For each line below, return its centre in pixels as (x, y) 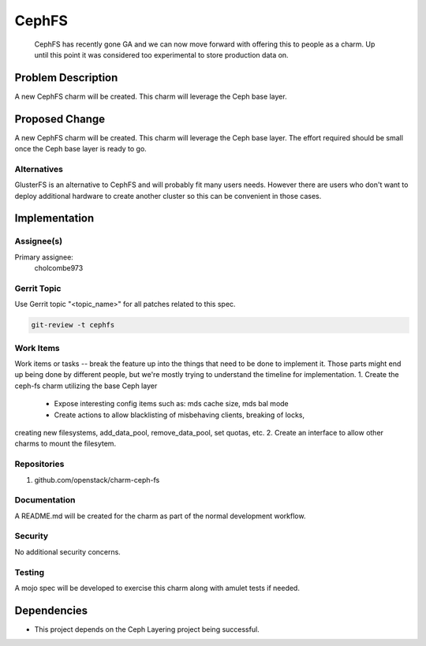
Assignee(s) (39, 241)
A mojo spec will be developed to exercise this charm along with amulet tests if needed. (157, 588)
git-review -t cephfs (73, 325)
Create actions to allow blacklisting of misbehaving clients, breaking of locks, (179, 415)
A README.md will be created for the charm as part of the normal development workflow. (160, 516)
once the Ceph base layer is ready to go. (81, 149)
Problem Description (66, 78)
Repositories (39, 464)
